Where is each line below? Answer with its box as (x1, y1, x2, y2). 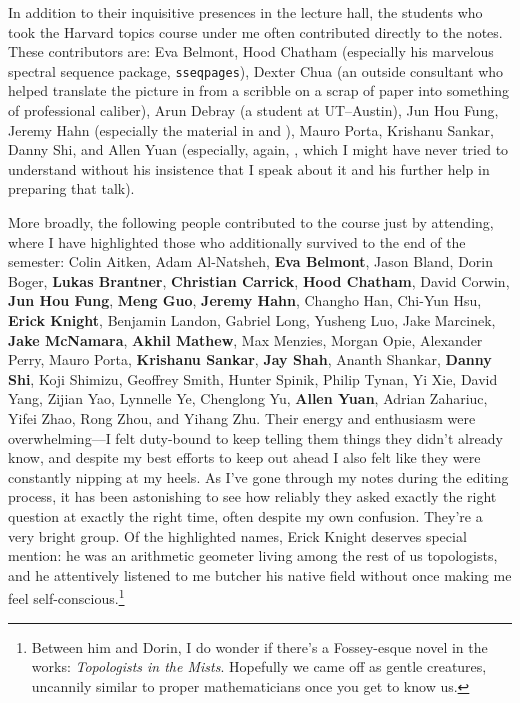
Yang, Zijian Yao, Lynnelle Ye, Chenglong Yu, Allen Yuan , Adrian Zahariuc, (8, 388, 488, 409)
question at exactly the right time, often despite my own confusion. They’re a (8, 505, 483, 526)
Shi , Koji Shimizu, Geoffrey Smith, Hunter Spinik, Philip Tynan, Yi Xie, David (8, 368, 498, 389)
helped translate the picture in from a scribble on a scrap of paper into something (8, 80, 510, 101)
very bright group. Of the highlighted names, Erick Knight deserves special (8, 525, 467, 546)
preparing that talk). (8, 178, 135, 199)
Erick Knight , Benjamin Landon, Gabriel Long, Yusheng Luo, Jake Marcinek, (8, 309, 496, 330)
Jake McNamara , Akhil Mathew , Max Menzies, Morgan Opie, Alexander (8, 329, 483, 350)
